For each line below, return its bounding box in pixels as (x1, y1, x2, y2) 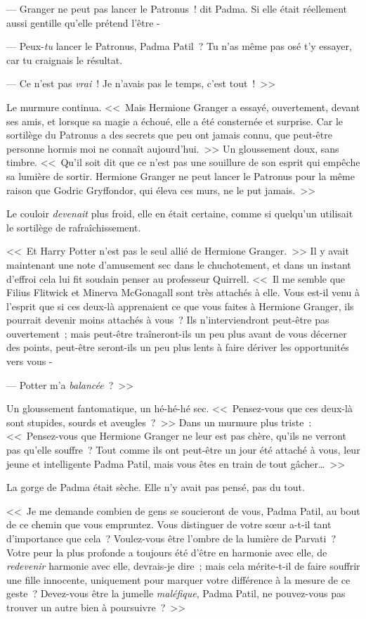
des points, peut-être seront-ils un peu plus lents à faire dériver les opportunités (6, 340, 349, 355)
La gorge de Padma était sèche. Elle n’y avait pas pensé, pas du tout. (6, 480, 305, 494)
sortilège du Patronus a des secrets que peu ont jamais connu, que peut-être (6, 127, 332, 142)
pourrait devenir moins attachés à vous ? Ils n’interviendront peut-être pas (6, 312, 329, 327)
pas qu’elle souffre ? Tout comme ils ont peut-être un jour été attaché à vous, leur (6, 442, 360, 457)
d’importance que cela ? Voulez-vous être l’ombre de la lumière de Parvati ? (6, 531, 336, 545)
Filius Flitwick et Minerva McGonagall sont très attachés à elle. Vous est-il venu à (6, 285, 360, 300)
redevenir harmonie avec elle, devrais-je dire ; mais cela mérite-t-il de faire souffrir (6, 559, 360, 573)
